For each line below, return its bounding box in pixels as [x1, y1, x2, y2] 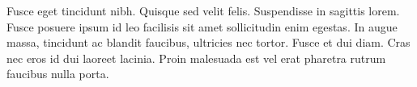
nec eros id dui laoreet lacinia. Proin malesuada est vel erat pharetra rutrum [6, 49, 386, 66]
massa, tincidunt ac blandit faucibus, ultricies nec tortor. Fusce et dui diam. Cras [6, 34, 411, 51]
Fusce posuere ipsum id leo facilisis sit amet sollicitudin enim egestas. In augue [6, 18, 398, 35]
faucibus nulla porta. [6, 65, 109, 82]
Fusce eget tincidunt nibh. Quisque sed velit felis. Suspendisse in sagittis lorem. [6, 2, 400, 19]
